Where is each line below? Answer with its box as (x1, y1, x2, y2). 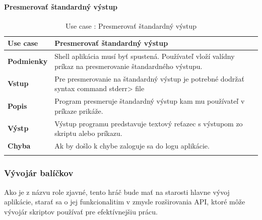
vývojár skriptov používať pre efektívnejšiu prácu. (4, 206, 158, 216)
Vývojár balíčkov (4, 167, 74, 179)
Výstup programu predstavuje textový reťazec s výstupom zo (54, 118, 243, 128)
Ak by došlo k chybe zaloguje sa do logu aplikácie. (54, 140, 210, 151)
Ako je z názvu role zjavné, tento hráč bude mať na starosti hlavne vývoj (4, 186, 230, 197)
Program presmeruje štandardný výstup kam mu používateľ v (54, 96, 245, 106)
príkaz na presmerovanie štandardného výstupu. (54, 60, 203, 71)
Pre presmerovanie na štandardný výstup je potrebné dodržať (54, 73, 244, 84)
